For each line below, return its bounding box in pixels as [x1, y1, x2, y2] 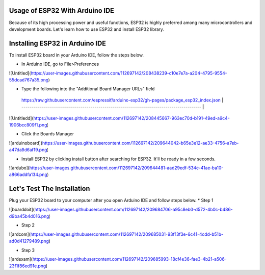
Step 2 [21, 222, 35, 228]
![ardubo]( [9, 165, 29, 171]
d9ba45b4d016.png [9, 213, 49, 219]
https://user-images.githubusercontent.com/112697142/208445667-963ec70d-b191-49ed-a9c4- [33, 115, 230, 121]
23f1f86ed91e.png [9, 263, 46, 269]
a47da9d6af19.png [9, 147, 48, 153]
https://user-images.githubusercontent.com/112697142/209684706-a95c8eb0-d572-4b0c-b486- [34, 206, 233, 212]
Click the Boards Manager [21, 131, 74, 137]
